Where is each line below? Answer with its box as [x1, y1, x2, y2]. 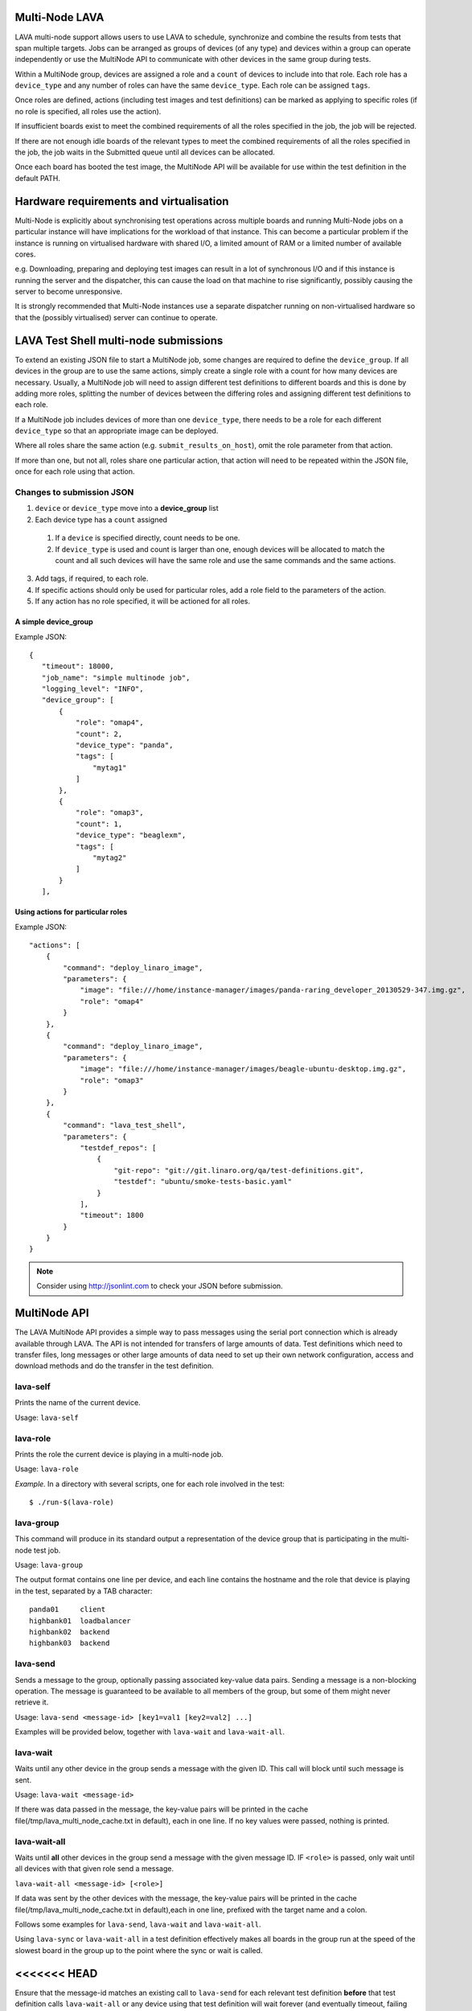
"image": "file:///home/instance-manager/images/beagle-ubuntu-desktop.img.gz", [80, 1064, 407, 1074]
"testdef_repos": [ [80, 1143, 157, 1152]
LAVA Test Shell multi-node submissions [14, 334, 224, 348]
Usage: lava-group [14, 1561, 84, 1570]
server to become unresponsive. [14, 286, 123, 297]
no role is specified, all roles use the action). [14, 106, 162, 116]
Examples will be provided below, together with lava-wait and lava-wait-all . [14, 1727, 285, 1737]
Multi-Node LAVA [14, 10, 105, 24]
